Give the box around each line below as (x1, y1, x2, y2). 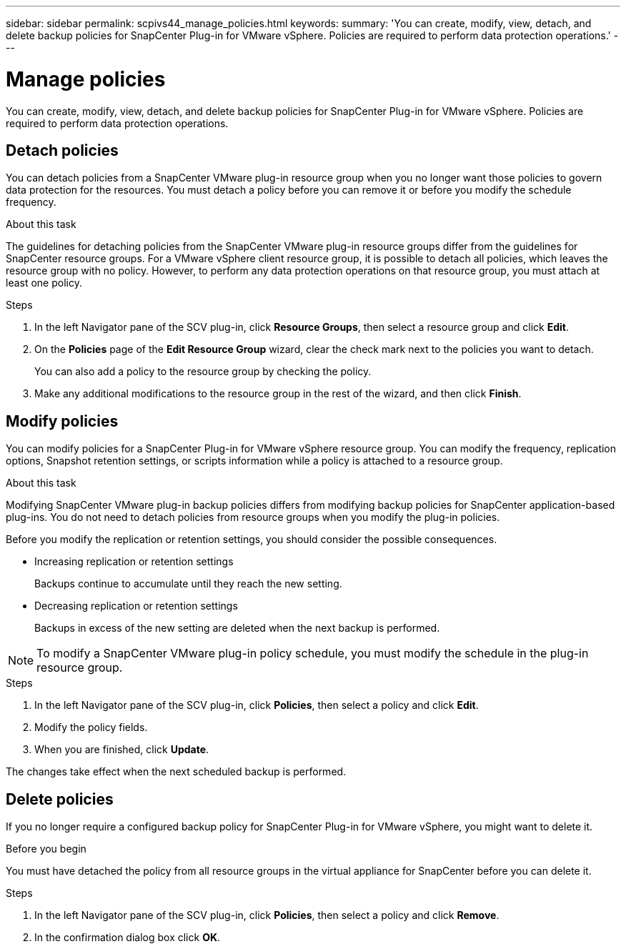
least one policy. (6, 277, 82, 289)
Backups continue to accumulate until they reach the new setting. (34, 577, 342, 590)
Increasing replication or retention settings (34, 555, 234, 568)
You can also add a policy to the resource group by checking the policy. (34, 365, 372, 378)
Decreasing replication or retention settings (34, 600, 238, 612)
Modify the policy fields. (34, 721, 148, 734)
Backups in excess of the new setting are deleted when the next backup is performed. (34, 622, 440, 635)
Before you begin (6, 843, 86, 855)
